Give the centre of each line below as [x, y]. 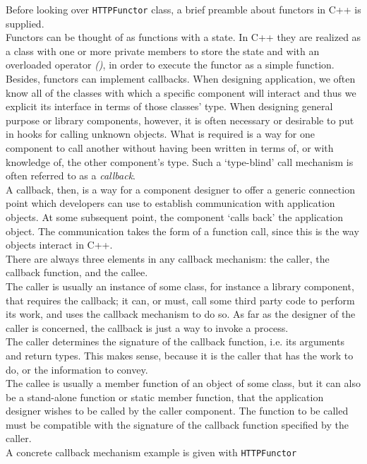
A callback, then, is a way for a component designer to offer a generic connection [180, 189]
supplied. [25, 23]
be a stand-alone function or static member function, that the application [165, 397]
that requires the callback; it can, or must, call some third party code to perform [180, 300]
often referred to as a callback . [71, 176]
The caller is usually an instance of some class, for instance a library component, [180, 286]
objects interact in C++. [59, 245]
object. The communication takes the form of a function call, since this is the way [182, 231]
